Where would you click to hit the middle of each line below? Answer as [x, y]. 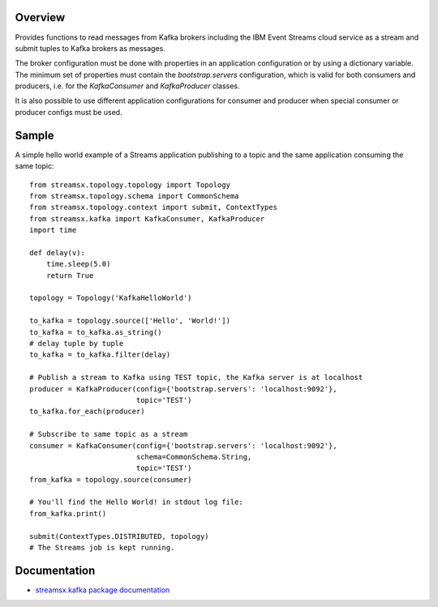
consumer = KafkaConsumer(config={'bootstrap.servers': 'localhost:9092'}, [183, 445]
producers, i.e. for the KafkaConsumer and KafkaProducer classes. [127, 86]
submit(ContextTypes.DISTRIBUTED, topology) [120, 536]
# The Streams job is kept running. [102, 548]
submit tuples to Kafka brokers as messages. [90, 48]
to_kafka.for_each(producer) [87, 412]
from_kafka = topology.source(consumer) [111, 479]
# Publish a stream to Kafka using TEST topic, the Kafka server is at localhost [196, 378]
